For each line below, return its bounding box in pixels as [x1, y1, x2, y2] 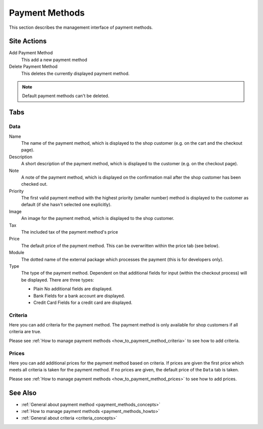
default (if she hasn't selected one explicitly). [21, 202, 112, 208]
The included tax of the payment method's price [21, 229, 118, 235]
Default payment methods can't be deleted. [22, 93, 110, 99]
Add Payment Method [9, 50, 53, 56]
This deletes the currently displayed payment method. [21, 70, 130, 76]
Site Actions [9, 37, 47, 45]
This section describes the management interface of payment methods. [9, 24, 153, 30]
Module [9, 250, 24, 256]
